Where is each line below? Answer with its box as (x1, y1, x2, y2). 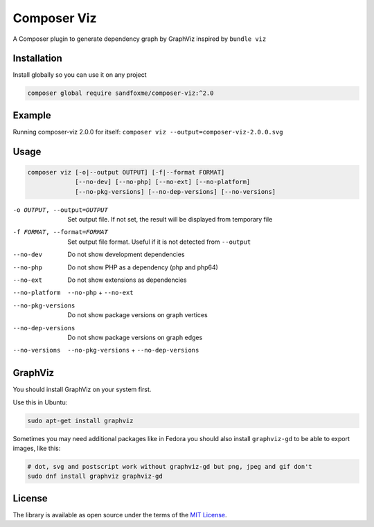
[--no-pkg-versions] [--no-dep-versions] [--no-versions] (75, 188, 276, 195)
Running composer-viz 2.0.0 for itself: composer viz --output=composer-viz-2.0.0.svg (12, 127, 283, 136)
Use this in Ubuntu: (12, 398, 68, 407)
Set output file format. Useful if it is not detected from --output (67, 238, 251, 246)
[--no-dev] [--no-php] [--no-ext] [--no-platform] (75, 178, 251, 186)
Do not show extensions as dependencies (67, 276, 187, 284)
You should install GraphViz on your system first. (12, 385, 152, 394)
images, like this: (12, 444, 61, 453)
